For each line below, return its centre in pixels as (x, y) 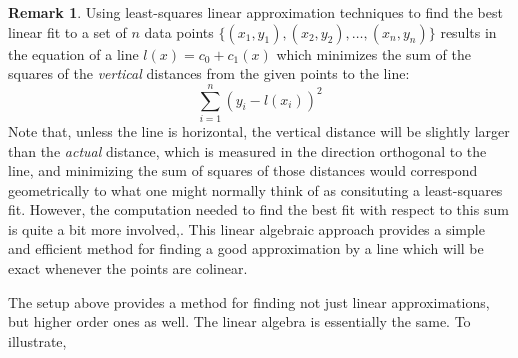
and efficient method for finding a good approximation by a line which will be (246, 248)
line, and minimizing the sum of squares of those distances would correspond (243, 170)
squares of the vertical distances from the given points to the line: (209, 73)
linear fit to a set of (67, 31)
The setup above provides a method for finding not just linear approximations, (249, 301)
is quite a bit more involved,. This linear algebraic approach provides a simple (246, 228)
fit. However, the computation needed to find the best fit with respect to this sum (258, 209)
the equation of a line (73, 53)
